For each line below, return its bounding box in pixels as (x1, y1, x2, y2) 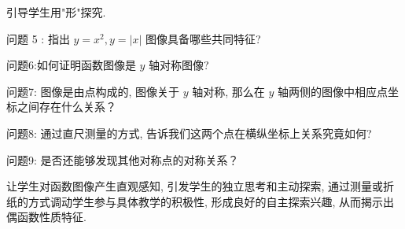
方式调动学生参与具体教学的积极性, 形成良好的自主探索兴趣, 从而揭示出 (28, 193, 395, 209)
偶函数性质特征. (6, 209, 87, 225)
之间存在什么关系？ (17, 98, 116, 115)
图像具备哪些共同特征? (145, 30, 261, 46)
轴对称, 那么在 (192, 83, 265, 99)
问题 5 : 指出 (6, 30, 70, 46)
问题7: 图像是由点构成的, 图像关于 (6, 83, 180, 99)
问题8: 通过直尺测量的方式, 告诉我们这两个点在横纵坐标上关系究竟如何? (6, 124, 372, 141)
